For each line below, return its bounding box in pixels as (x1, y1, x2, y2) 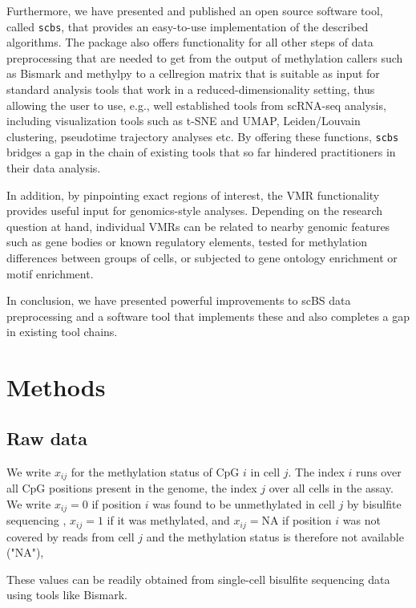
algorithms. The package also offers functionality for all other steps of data (6, 34, 374, 51)
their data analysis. (6, 160, 101, 176)
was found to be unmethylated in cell (152, 495, 335, 512)
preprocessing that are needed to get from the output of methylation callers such (6, 49, 403, 66)
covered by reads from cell (6, 528, 135, 545)
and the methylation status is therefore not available (146, 528, 404, 545)
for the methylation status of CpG (71, 463, 240, 480)
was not (342, 512, 381, 529)
